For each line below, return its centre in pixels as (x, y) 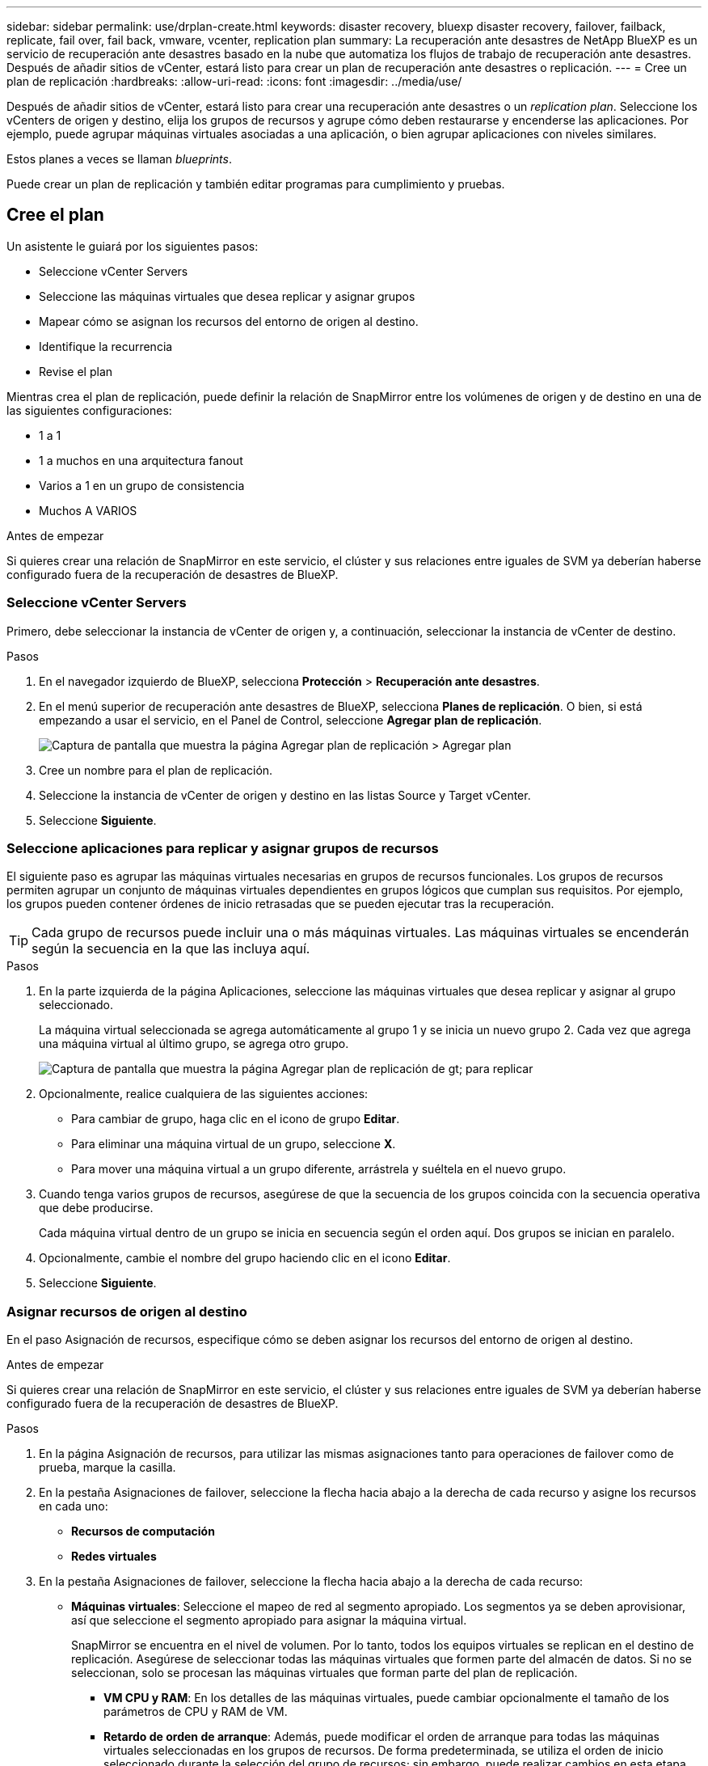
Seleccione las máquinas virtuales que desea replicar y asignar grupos (227, 296)
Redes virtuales (114, 1557)
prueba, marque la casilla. (107, 1468)
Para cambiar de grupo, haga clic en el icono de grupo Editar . (236, 1119)
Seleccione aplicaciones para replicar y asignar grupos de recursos (223, 848)
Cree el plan (55, 215)
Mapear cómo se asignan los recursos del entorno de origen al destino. (229, 321)
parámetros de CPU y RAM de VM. (196, 1712)
